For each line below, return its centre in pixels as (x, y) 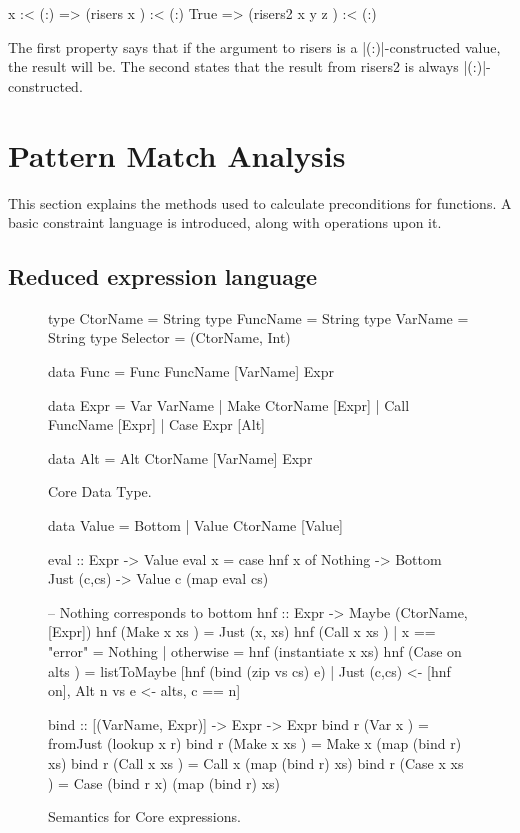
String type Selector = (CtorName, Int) (169, 337)
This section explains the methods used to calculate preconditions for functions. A (260, 202)
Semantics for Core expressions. (144, 816)
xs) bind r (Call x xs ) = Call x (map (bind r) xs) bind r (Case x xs (256, 762)
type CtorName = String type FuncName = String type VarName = (258, 317)
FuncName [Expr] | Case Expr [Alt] (156, 424)
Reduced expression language (163, 276)
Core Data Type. (100, 491)
